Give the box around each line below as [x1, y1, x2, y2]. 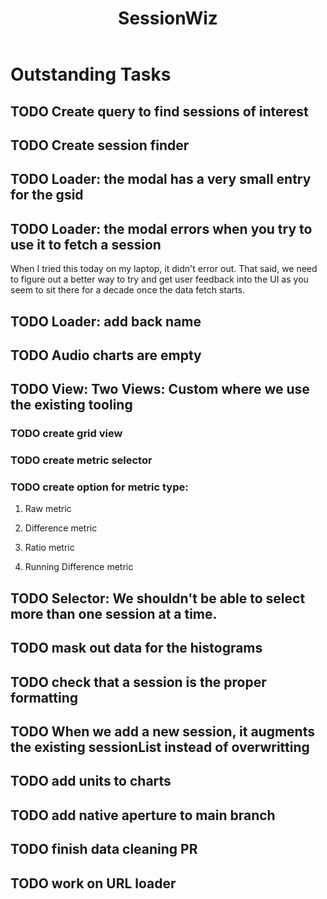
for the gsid [10, 187, 84, 204]
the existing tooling [10, 397, 133, 414]
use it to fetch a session [10, 236, 162, 253]
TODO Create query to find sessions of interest [10, 103, 309, 120]
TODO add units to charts [10, 773, 172, 790]
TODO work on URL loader [10, 875, 177, 892]
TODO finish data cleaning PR [10, 841, 198, 858]
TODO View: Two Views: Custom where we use [10, 381, 310, 398]
